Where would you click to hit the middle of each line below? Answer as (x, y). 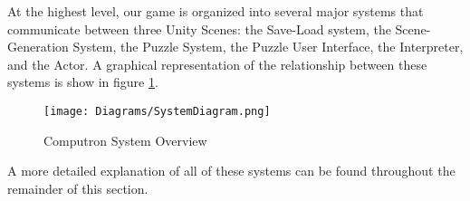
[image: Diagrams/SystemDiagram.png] (157, 111)
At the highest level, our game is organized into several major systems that (216, 11)
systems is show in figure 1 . (83, 82)
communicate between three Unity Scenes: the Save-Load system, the (199, 29)
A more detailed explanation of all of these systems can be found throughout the (231, 171)
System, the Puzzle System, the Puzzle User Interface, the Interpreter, (268, 47)
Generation (38, 47)
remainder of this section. (78, 188)
